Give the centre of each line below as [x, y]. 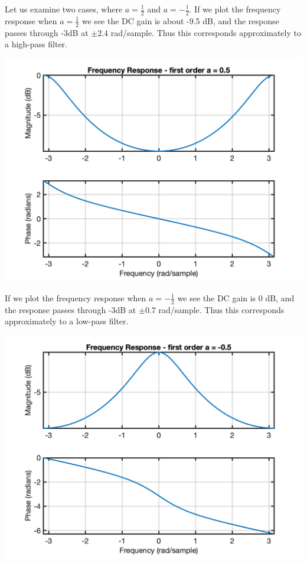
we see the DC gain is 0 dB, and [236, 297]
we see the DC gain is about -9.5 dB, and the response [180, 20]
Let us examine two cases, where [64, 9]
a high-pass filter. [36, 44]
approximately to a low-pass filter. [67, 321]
